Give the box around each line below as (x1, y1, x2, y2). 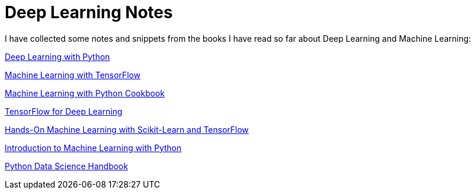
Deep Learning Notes (5, 2, 173, 22)
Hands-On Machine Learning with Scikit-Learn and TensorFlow (5, 124, 249, 135)
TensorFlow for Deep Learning (5, 106, 123, 116)
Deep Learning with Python (5, 51, 110, 62)
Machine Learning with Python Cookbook (5, 88, 165, 98)
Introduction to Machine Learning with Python (5, 142, 181, 153)
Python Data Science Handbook (5, 160, 128, 171)
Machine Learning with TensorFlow (5, 69, 141, 80)
